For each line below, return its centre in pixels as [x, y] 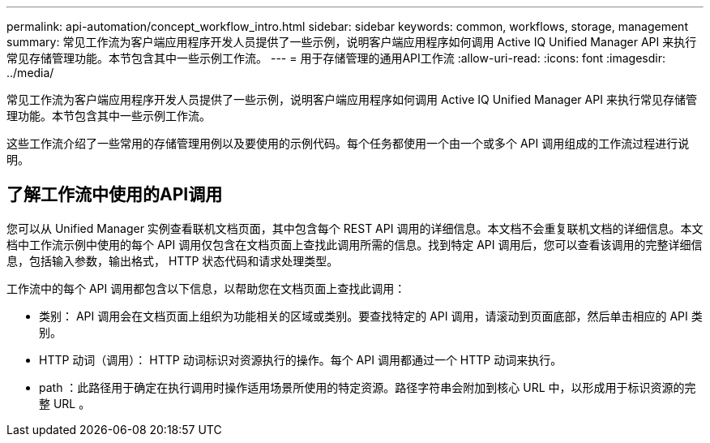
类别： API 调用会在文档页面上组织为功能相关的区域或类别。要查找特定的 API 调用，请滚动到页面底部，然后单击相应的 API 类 [371, 316]
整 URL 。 [65, 403]
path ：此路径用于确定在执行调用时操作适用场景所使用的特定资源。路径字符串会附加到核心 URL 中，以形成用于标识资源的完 [368, 387]
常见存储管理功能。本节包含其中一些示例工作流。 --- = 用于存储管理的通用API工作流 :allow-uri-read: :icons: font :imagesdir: [336, 58]
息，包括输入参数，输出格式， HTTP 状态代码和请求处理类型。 [173, 260]
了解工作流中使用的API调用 [115, 195]
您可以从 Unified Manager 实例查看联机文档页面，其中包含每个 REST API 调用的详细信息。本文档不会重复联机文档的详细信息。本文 [355, 228]
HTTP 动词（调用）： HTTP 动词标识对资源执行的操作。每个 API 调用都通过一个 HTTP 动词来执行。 [301, 359]
